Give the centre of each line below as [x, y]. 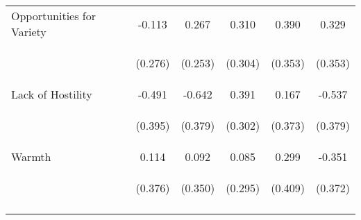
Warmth [31, 156]
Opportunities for [54, 16]
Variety [29, 32]
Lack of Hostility [52, 94]
